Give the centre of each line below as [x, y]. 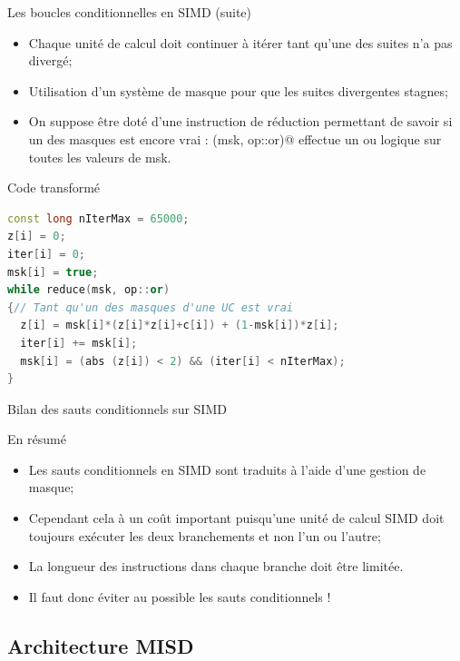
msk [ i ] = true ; [53, 272]
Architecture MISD [101, 645]
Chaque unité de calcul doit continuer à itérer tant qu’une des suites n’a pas [240, 42]
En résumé [37, 439]
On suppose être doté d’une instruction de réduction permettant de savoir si [240, 121]
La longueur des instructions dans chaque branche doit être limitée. [216, 566]
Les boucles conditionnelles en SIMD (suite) [130, 12]
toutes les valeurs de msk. [100, 157]
